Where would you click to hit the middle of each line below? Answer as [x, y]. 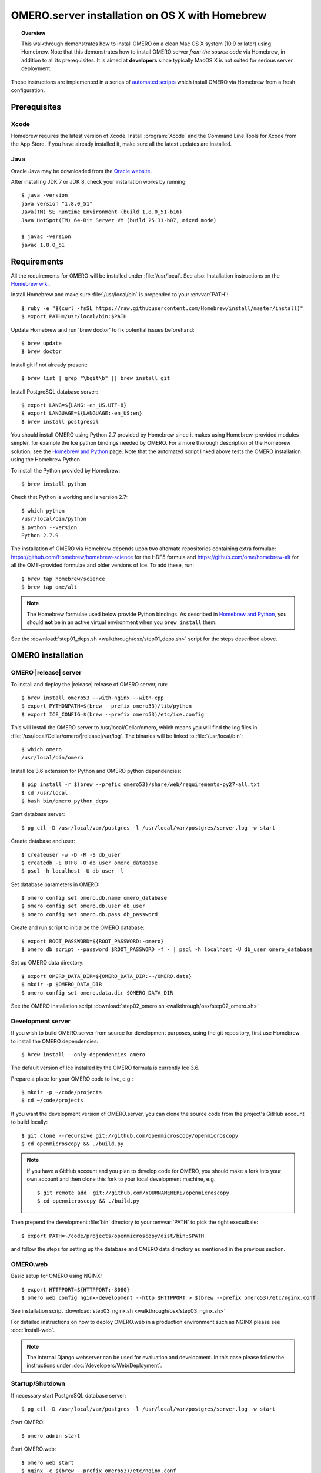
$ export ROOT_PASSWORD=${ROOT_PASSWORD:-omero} [93, 941]
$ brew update [41, 343]
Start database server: [38, 814]
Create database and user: [43, 841]
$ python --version [49, 527]
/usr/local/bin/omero [52, 758]
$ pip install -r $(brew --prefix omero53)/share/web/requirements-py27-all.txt [141, 785]
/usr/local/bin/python [54, 519]
